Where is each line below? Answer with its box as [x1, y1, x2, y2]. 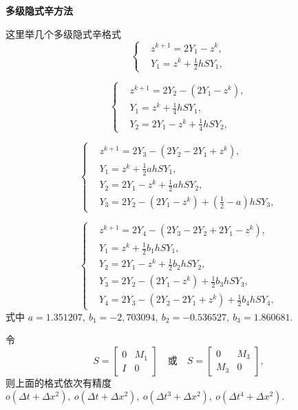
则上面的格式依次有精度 [6, 375, 111, 389]
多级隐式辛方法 [6, 3, 73, 17]
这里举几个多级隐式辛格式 [6, 26, 121, 41]
